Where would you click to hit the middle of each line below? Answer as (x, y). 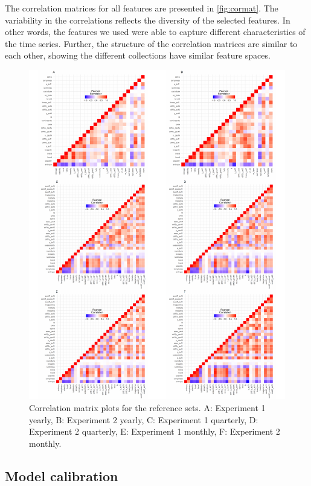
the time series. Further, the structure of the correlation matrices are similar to (151, 43)
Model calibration (62, 475)
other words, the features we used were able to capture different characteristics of (155, 32)
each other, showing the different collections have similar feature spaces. (138, 55)
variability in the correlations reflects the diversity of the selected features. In (148, 20)
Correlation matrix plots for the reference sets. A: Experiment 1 (147, 408)
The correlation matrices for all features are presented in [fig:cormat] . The (142, 8)
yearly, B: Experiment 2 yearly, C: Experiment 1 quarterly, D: (144, 419)
